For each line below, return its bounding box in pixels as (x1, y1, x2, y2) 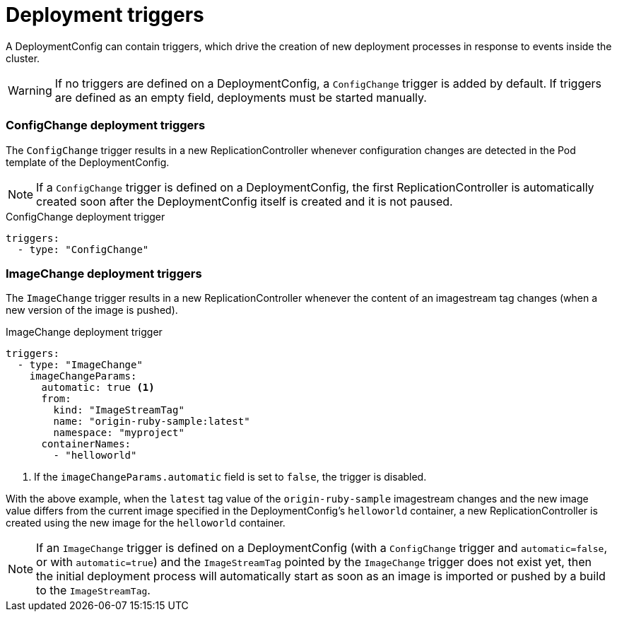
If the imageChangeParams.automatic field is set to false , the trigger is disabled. (34, 471, 427, 483)
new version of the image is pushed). (6, 304, 178, 317)
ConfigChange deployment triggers (6, 118, 206, 133)
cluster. (6, 52, 40, 64)
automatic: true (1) (41, 382, 155, 394)
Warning (8, 83, 52, 98)
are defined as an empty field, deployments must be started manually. (54, 90, 427, 105)
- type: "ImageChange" (17, 359, 143, 371)
